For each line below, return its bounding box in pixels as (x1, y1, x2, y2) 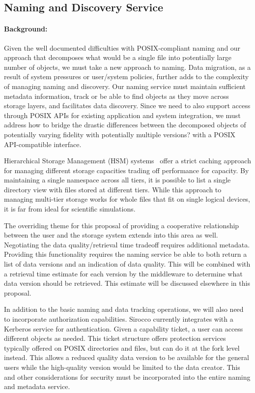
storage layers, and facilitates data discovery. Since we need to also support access (4, 100, 251, 111)
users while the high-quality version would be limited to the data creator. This (4, 362, 240, 372)
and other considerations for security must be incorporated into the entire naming (4, 371, 251, 382)
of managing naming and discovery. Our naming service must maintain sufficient (4, 81, 246, 91)
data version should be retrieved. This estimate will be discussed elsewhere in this (4, 278, 250, 288)
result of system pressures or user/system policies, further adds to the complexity (4, 71, 249, 82)
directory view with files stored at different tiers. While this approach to (4, 184, 222, 194)
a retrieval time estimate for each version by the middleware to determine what (4, 268, 243, 278)
